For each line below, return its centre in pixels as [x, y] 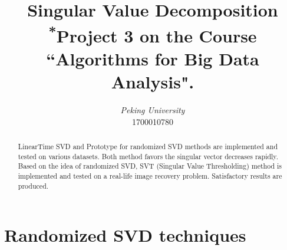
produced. [33, 185]
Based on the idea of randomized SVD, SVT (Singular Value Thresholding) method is [150, 166]
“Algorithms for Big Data [153, 58]
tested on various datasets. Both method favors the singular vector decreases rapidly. [148, 156]
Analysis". [153, 82]
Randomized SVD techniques [125, 235]
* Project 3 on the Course [153, 34]
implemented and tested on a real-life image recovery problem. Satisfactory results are [150, 175]
